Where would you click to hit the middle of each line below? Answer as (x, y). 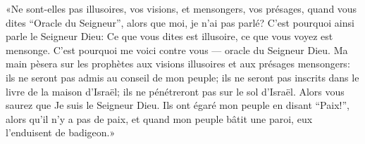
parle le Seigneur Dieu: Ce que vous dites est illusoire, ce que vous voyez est (169, 36)
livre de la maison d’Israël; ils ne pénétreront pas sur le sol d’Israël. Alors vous (175, 91)
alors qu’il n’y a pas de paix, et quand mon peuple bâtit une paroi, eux (159, 118)
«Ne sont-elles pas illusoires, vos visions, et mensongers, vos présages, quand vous (181, 8)
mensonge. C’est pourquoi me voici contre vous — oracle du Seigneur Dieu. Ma (177, 50)
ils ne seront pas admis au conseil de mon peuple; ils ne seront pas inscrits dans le (182, 77)
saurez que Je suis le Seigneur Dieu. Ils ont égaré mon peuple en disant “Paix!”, (178, 105)
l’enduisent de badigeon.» (61, 132)
